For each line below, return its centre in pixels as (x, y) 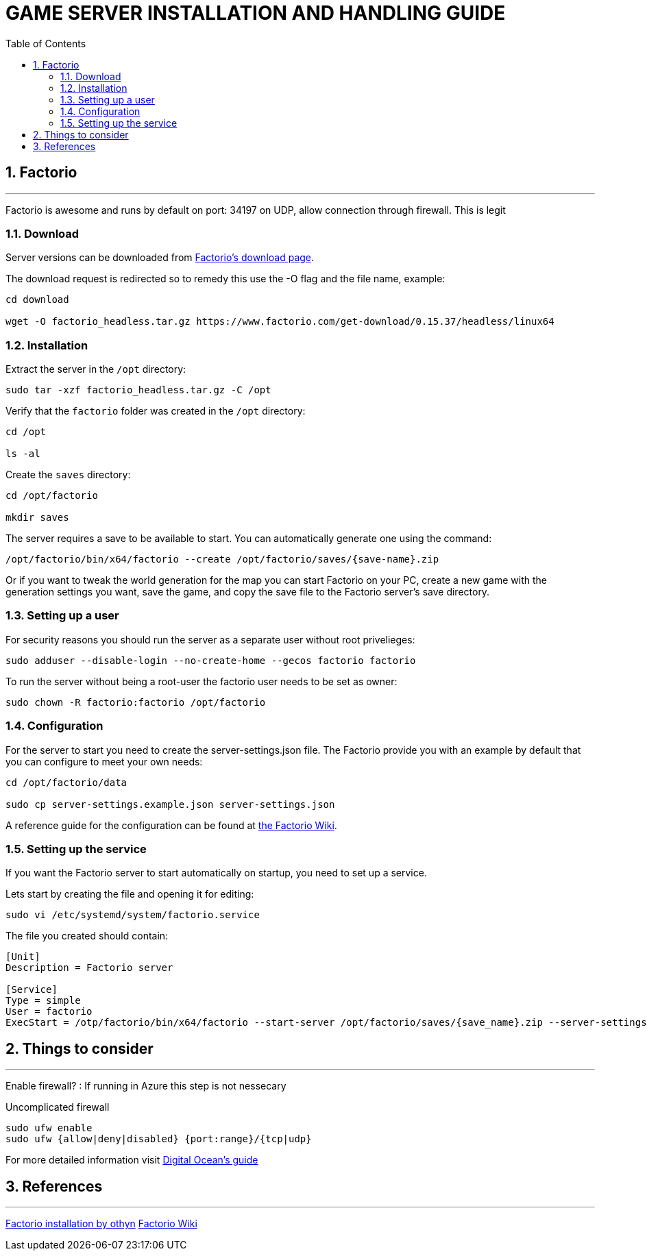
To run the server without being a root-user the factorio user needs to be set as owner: (202, 681)
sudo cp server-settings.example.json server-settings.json (170, 804)
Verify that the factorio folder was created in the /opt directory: (156, 411)
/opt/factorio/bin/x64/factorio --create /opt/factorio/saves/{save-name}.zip (222, 559)
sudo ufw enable (49, 1128)
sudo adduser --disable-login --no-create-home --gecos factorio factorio (211, 660)
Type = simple (43, 1001)
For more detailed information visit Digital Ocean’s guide (132, 1160)
